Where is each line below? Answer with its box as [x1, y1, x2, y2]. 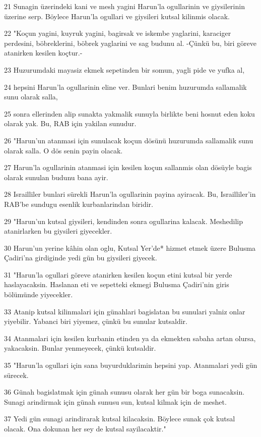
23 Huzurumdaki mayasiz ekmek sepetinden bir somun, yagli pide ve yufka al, [4, 64, 245, 75]
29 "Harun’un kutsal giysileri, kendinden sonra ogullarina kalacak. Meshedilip [4, 215, 243, 226]
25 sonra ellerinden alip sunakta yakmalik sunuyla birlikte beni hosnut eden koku [4, 108, 255, 119]
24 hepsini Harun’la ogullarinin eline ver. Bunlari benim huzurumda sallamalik [4, 81, 247, 92]
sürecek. [4, 369, 29, 380]
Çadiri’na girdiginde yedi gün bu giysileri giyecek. [4, 252, 157, 263]
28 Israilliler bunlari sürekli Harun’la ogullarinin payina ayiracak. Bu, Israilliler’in [4, 189, 256, 199]
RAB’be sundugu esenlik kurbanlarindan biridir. [4, 198, 153, 209]
